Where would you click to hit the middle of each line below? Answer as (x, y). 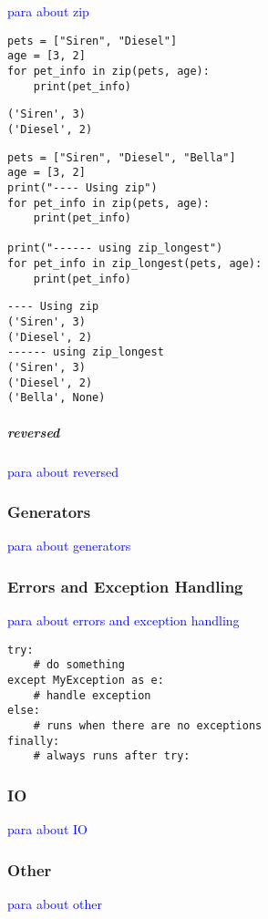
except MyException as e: (86, 681)
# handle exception (92, 695)
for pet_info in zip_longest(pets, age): (135, 264)
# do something (79, 665)
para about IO (47, 829)
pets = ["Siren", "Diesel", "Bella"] (122, 157)
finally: (34, 741)
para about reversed (63, 471)
